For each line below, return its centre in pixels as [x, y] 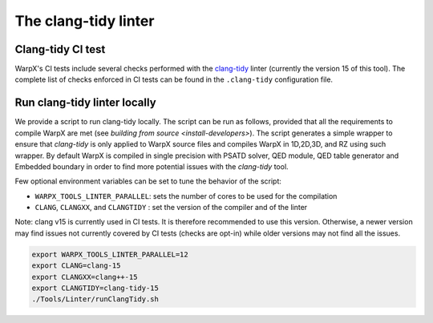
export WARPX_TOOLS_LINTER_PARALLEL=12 [110, 254]
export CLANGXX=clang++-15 [85, 277]
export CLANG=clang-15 [76, 266]
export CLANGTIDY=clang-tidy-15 [95, 288]
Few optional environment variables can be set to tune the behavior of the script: [148, 181]
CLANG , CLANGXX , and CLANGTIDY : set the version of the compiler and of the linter [171, 208]
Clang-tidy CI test [60, 49]
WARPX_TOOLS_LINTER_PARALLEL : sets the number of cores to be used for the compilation [186, 196]
